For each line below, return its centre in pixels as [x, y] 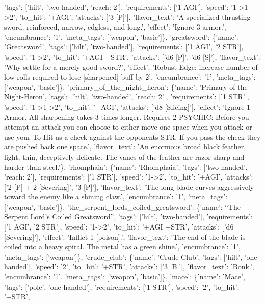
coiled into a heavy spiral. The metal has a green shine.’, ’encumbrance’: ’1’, [122, 247]
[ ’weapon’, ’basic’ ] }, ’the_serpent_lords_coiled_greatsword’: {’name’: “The [123, 206]
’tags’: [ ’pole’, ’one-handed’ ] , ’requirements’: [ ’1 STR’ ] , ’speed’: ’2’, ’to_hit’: [122, 286]
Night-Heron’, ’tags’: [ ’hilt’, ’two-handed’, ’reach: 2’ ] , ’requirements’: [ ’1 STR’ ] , [127, 97]
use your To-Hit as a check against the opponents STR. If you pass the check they [132, 136]
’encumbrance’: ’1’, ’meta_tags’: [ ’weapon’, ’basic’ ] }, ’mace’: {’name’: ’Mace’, [125, 277]
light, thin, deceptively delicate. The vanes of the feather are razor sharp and [124, 156]
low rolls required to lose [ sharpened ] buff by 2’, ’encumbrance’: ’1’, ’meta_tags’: [130, 77]
